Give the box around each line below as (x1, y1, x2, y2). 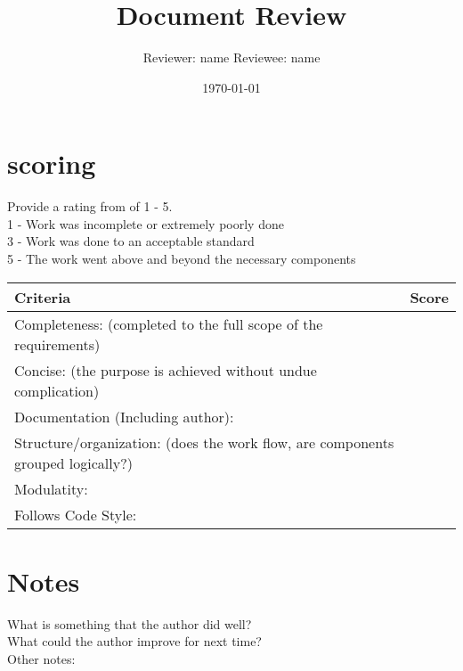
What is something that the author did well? (7, 614, 252, 633)
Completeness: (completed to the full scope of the (14, 313, 323, 334)
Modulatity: (14, 478, 88, 499)
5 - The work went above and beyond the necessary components (7, 250, 356, 268)
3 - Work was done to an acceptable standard (7, 232, 255, 250)
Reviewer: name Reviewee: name (142, 48, 321, 67)
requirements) (14, 333, 101, 355)
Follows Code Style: (14, 503, 137, 525)
